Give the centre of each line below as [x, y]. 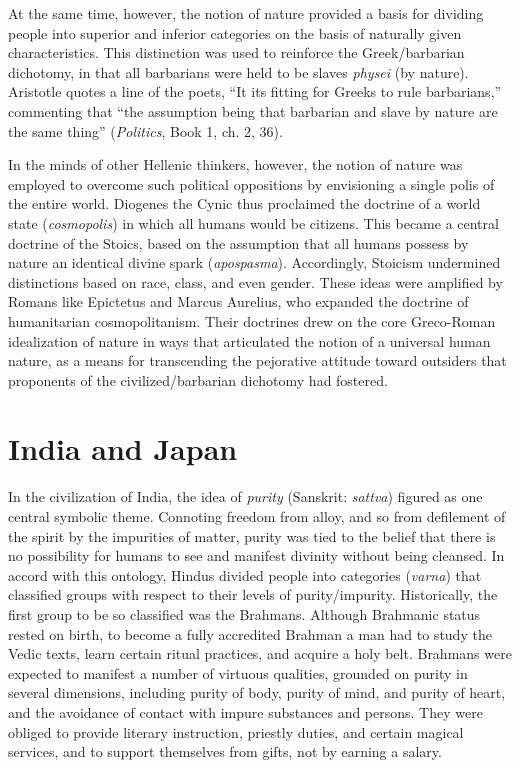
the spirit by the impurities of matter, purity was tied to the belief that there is [252, 535]
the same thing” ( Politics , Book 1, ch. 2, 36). [145, 130]
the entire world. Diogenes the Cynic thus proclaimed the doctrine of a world [244, 203]
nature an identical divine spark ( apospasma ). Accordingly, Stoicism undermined [254, 262]
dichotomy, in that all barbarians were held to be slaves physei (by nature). [238, 71]
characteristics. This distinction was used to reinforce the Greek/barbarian [236, 52]
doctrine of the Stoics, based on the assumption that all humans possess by [238, 242]
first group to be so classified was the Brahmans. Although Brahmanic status [244, 613]
